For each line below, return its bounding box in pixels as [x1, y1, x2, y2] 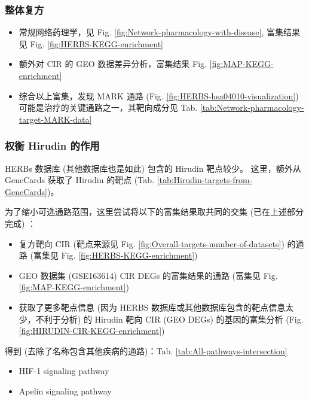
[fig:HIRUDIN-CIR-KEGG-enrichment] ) [19, 324, 165, 337]
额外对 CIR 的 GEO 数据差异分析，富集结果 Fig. [19, 57, 207, 70]
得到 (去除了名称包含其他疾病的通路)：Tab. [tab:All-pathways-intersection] [5, 344, 287, 357]
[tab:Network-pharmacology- [200, 101, 304, 114]
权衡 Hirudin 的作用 [5, 138, 100, 153]
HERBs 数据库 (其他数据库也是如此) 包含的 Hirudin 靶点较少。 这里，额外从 [5, 162, 301, 174]
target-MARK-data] [19, 113, 92, 125]
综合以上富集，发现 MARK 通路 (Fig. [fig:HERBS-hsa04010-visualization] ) [19, 89, 299, 102]
